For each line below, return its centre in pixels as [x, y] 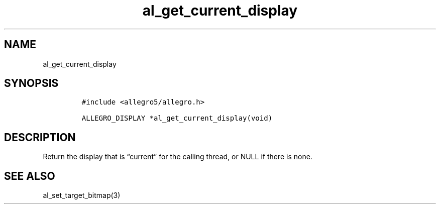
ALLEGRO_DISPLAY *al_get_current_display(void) [177, 118]
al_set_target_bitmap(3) [82, 195]
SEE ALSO [30, 176]
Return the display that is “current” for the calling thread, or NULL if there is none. [178, 157]
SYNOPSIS [31, 83]
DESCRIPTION [40, 137]
